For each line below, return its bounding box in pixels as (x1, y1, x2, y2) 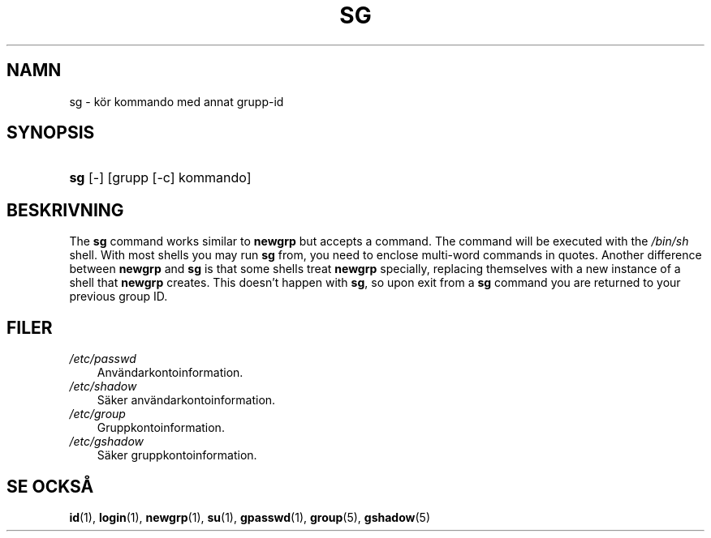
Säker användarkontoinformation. (97, 393, 276, 408)
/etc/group (69, 407, 126, 421)
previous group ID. (69, 289, 168, 304)
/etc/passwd (69, 352, 136, 366)
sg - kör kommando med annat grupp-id (69, 94, 284, 109)
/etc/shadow (69, 379, 137, 394)
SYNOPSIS (6, 122, 95, 143)
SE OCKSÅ (6, 476, 94, 497)
